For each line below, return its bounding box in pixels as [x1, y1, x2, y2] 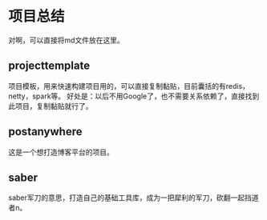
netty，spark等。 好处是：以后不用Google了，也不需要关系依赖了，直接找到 [8, 91, 260, 101]
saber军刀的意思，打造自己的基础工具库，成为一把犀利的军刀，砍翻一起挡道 [8, 193, 259, 202]
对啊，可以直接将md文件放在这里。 [8, 35, 124, 45]
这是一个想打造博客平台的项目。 [8, 147, 114, 157]
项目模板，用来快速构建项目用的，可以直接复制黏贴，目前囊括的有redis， [8, 81, 250, 90]
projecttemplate [8, 59, 91, 73]
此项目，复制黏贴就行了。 [8, 101, 93, 110]
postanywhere [8, 125, 83, 138]
